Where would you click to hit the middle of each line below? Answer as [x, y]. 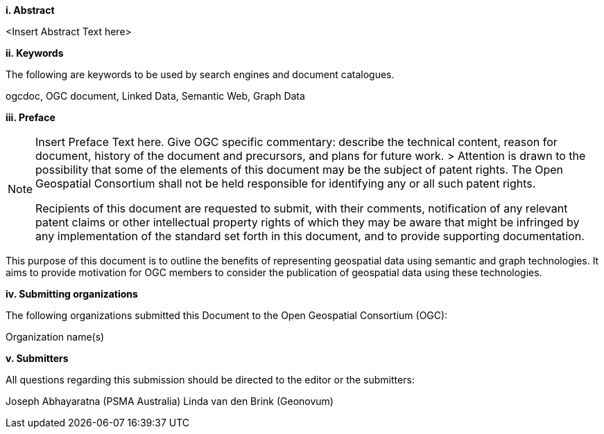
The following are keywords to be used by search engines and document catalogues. [200, 74]
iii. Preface [31, 117]
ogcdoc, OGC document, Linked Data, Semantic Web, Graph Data [155, 96]
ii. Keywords [35, 53]
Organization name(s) [55, 337]
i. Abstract [30, 10]
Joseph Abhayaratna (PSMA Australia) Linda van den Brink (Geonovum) [170, 401]
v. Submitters [37, 358]
